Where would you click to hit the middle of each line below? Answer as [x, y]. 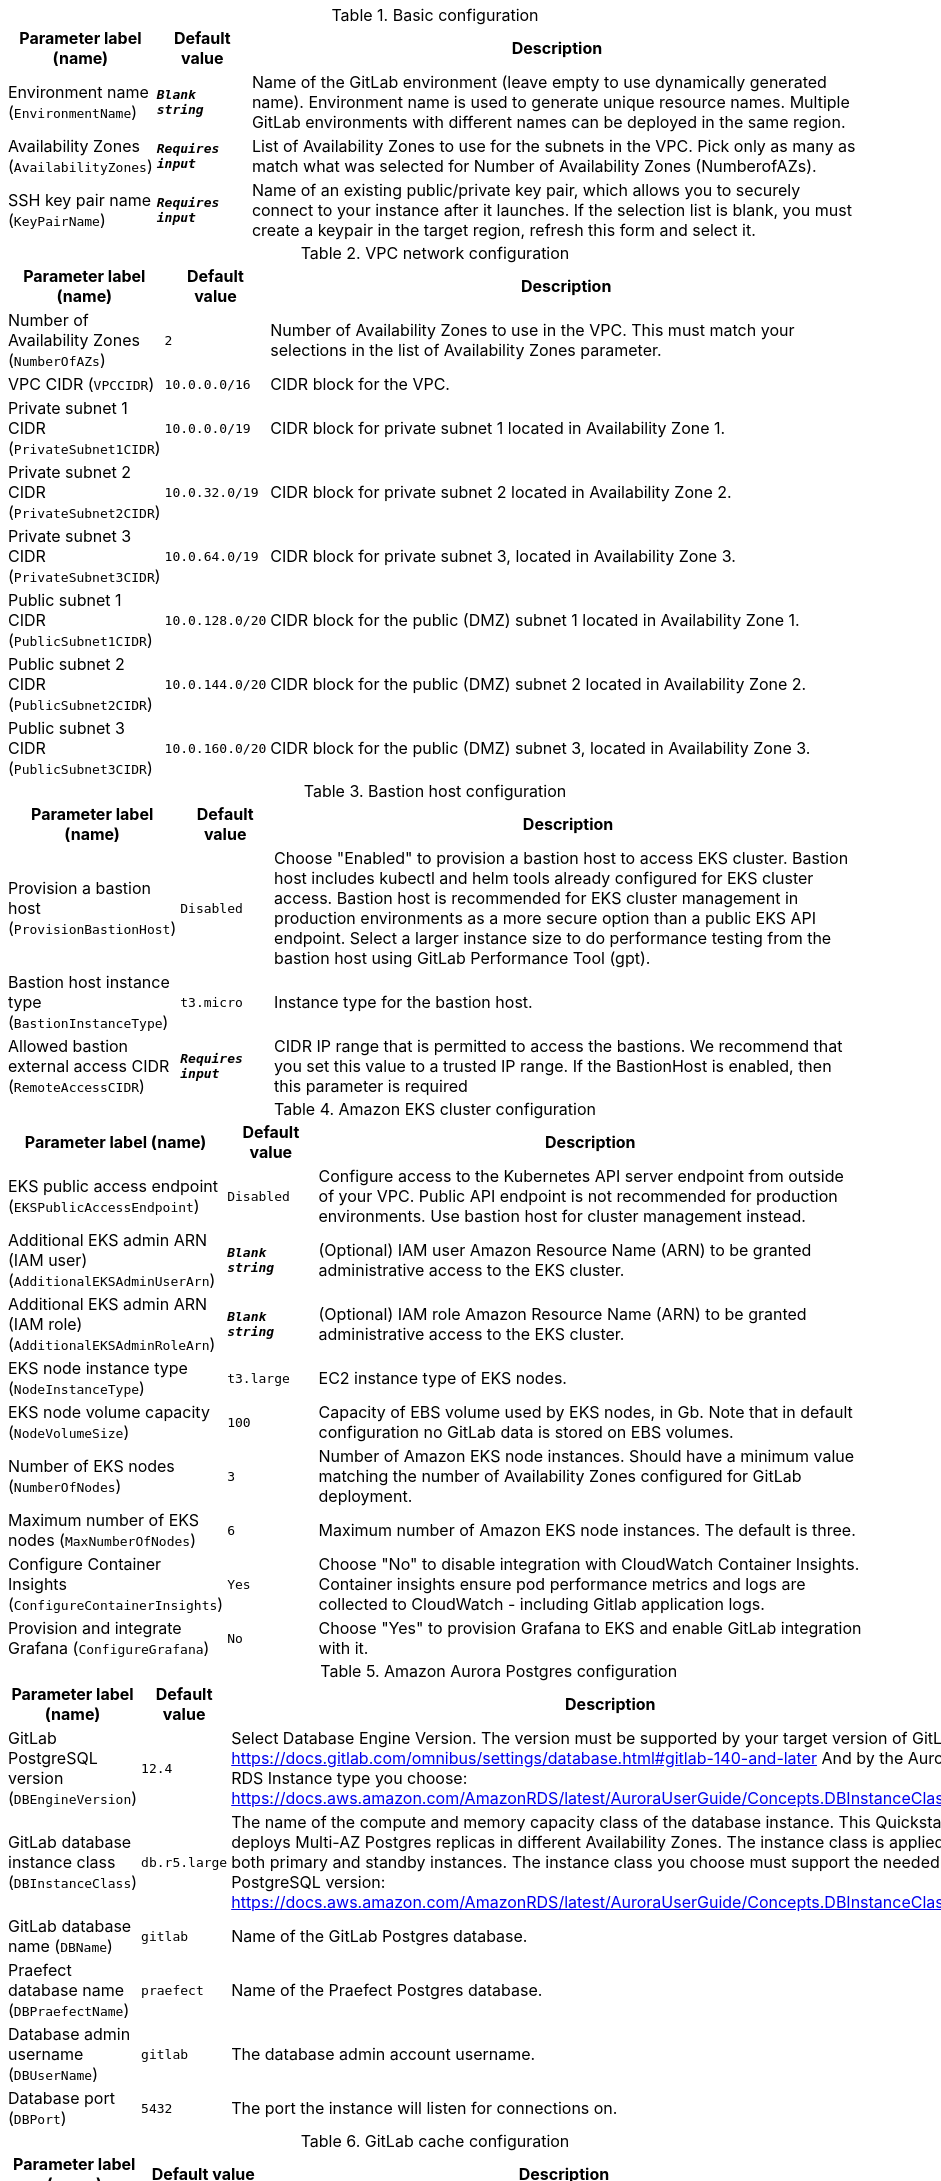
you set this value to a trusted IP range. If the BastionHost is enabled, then [553, 1066]
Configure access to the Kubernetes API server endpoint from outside [581, 1176]
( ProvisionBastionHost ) [92, 928]
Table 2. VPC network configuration [435, 253]
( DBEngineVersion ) [73, 1798]
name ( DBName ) [60, 1946]
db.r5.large [184, 1862]
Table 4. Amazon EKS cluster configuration [435, 1109]
